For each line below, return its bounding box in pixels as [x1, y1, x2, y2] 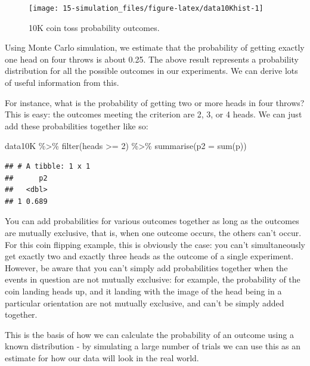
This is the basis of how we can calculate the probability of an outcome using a [5, 328, 294, 340]
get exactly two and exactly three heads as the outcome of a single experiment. [5, 250, 294, 262]
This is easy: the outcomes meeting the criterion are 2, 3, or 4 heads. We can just [5, 108, 302, 120]
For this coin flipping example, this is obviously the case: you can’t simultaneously [5, 238, 306, 250]
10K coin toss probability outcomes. [29, 21, 160, 33]
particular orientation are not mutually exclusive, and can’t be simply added [5, 296, 284, 309]
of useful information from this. [5, 76, 119, 89]
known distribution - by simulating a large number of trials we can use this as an [5, 340, 301, 352]
